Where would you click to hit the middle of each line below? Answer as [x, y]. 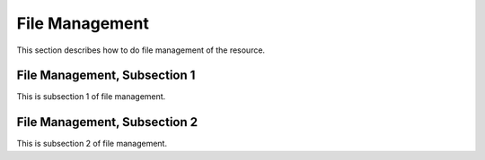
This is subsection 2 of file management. [92, 144]
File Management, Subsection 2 [107, 122]
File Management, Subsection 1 [106, 76]
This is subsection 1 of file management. [91, 97]
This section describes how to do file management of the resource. [141, 50]
